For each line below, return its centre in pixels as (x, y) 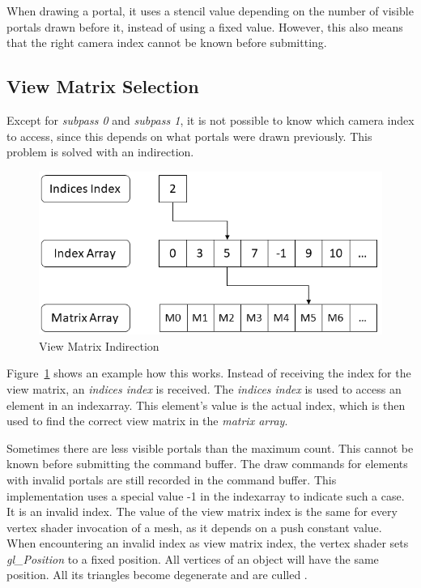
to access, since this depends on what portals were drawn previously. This (189, 136)
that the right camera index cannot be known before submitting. (167, 43)
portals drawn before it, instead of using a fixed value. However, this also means (205, 26)
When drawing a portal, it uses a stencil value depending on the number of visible (210, 11)
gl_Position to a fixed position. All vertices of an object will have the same (193, 558)
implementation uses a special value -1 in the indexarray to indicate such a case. (206, 495)
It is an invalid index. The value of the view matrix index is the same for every (202, 511)
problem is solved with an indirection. (100, 152)
